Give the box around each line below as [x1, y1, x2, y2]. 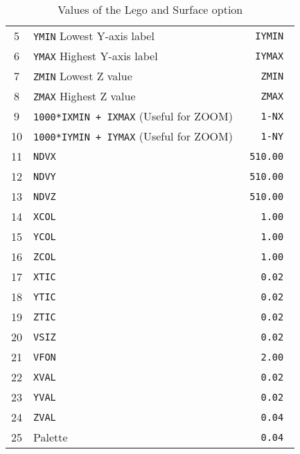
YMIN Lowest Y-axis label [33, 28, 155, 44]
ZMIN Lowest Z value [33, 68, 132, 84]
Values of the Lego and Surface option [58, 1, 243, 17]
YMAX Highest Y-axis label [33, 48, 158, 64]
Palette [33, 429, 68, 445]
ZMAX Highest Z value [33, 88, 136, 104]
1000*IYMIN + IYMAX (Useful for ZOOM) [33, 128, 233, 144]
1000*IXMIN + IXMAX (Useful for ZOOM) [33, 108, 233, 124]
